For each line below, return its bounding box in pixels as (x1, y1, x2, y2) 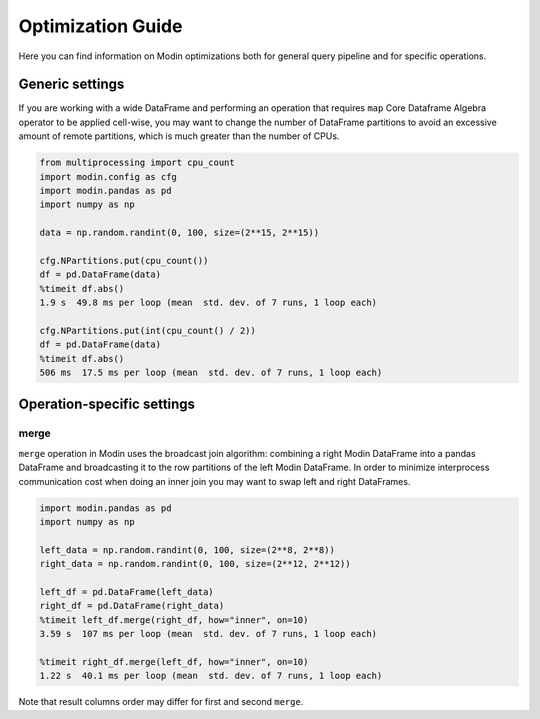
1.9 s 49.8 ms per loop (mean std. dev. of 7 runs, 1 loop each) (39, 297, 378, 309)
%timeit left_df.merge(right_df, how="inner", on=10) (39, 614, 309, 625)
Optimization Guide (18, 15, 183, 37)
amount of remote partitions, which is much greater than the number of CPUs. (18, 130, 340, 142)
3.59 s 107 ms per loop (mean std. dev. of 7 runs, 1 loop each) (39, 628, 378, 640)
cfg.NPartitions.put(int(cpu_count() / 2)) (39, 325, 257, 336)
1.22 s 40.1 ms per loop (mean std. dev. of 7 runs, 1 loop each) (39, 670, 383, 682)
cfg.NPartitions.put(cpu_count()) (39, 255, 209, 266)
